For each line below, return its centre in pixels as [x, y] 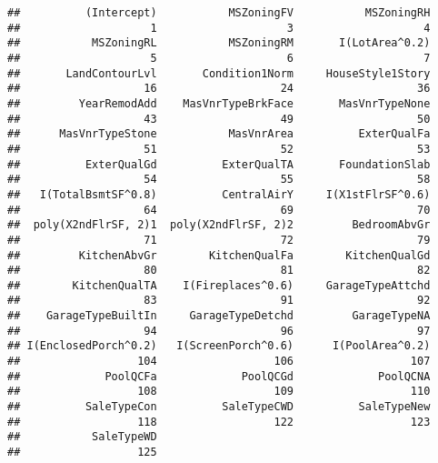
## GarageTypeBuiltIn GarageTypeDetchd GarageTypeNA [219, 316]
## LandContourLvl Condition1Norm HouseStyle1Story [219, 73]
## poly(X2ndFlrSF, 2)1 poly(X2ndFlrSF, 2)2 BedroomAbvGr [219, 225]
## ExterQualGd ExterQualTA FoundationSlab [219, 164]
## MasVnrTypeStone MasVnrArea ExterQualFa [219, 134]
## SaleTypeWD [82, 437]
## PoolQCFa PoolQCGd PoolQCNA [219, 376]
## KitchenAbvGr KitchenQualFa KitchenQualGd [219, 255]
